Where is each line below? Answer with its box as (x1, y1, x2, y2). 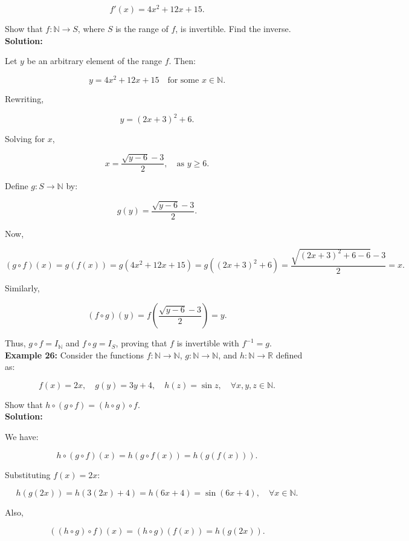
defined (275, 348, 303, 361)
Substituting (5, 468, 51, 481)
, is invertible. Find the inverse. (175, 22, 291, 35)
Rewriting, (5, 92, 44, 105)
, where (77, 22, 105, 35)
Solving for (5, 132, 45, 145)
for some (167, 76, 199, 85)
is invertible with (176, 337, 239, 349)
